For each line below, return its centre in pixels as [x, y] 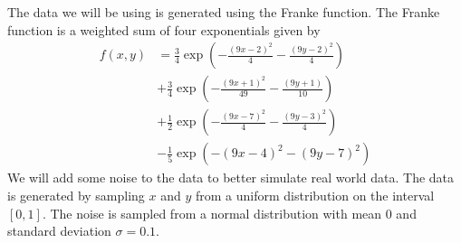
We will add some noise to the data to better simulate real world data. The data [231, 178]
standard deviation [59, 231]
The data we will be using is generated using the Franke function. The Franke [224, 12]
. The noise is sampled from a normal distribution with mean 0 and [229, 213]
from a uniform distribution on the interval [315, 195]
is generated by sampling [76, 195]
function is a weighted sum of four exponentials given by [164, 29]
